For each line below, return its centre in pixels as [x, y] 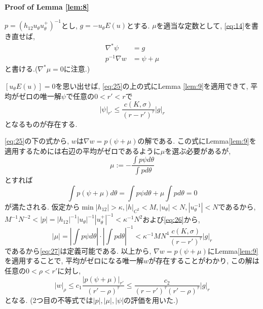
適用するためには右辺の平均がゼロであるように [83, 150]
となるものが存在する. [41, 124]
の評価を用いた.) [151, 300]
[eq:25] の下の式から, [37, 141]
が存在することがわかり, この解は [204, 261]
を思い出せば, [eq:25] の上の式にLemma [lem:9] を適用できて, [152, 85]
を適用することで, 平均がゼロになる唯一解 [74, 261]
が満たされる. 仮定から [42, 206]
